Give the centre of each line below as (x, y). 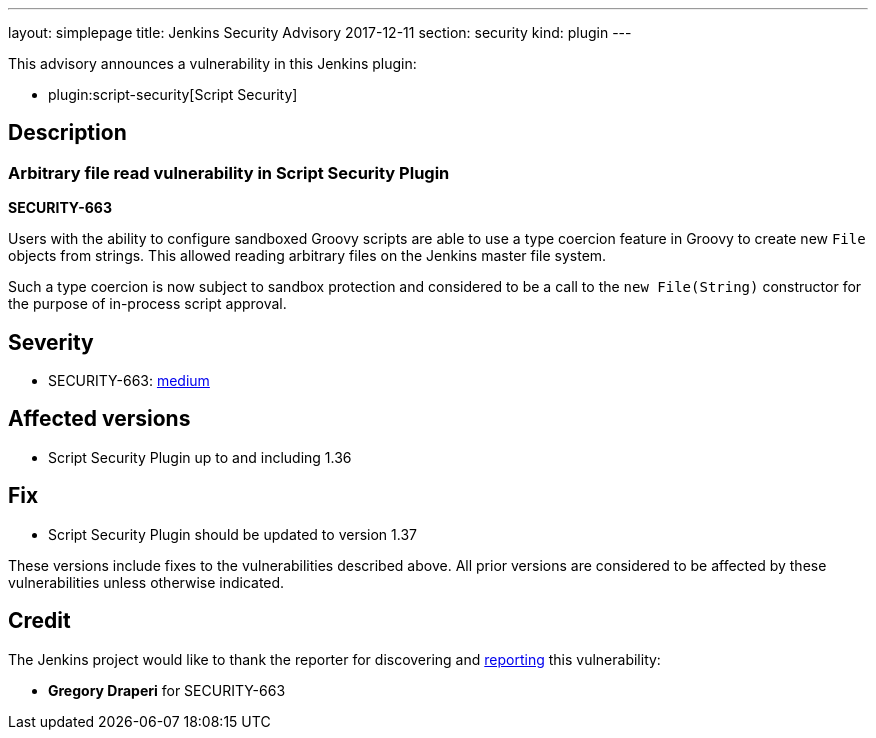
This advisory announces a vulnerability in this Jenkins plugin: (212, 63)
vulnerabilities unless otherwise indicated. (146, 582)
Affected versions (99, 419)
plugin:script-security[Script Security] (173, 94)
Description (67, 133)
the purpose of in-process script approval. (147, 304)
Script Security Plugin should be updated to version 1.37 (232, 534)
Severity (51, 342)
